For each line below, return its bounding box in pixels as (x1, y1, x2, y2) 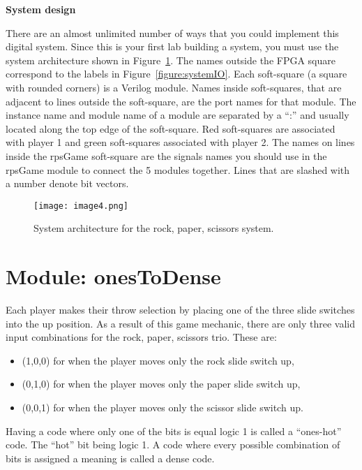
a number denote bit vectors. (6, 176, 129, 191)
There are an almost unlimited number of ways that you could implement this (6, 25, 339, 40)
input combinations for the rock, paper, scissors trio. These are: (6, 330, 277, 344)
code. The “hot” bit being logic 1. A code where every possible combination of (6, 437, 340, 452)
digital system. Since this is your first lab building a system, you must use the (6, 39, 339, 54)
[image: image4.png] (33, 200, 129, 211)
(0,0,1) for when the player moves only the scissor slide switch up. (22, 400, 303, 415)
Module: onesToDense (6, 262, 221, 291)
